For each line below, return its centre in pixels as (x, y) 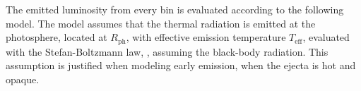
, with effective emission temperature (206, 37)
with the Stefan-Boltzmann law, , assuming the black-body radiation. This (167, 51)
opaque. (23, 79)
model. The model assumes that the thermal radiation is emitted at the (161, 23)
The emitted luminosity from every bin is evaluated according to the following (175, 9)
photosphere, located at (57, 37)
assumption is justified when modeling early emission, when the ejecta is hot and (181, 65)
